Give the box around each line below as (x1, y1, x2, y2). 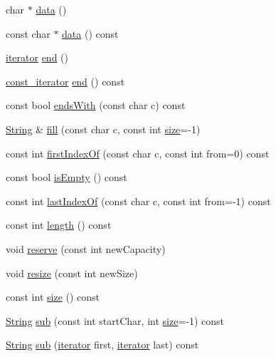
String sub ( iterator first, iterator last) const (6, 337, 199, 352)
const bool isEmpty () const (6, 170, 127, 185)
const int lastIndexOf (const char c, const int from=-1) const (6, 193, 271, 208)
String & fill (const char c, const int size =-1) (6, 121, 201, 136)
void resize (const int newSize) (6, 265, 138, 280)
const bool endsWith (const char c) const (6, 98, 186, 113)
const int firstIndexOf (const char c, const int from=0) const (6, 145, 270, 160)
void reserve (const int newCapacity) (6, 241, 166, 256)
